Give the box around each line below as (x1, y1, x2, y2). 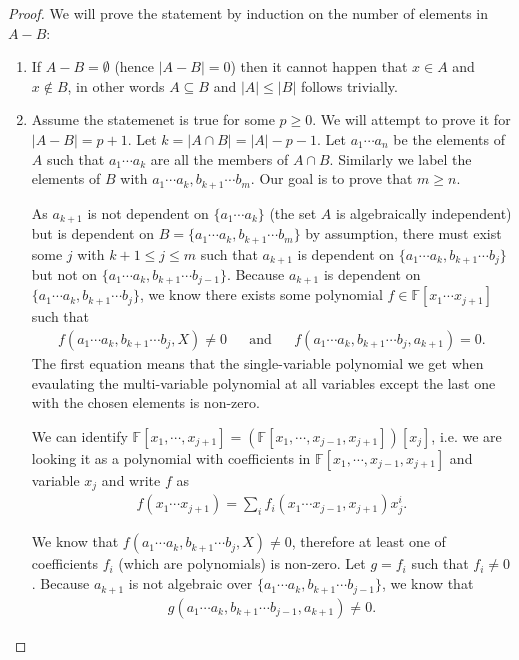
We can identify (31, 425, 128, 446)
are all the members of (150, 148, 289, 169)
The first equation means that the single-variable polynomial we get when (31, 353, 484, 374)
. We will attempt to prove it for (312, 109, 511, 130)
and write (101, 469, 161, 490)
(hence (114, 56, 155, 77)
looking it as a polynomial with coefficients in (31, 447, 311, 468)
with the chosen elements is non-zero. (31, 392, 260, 413)
